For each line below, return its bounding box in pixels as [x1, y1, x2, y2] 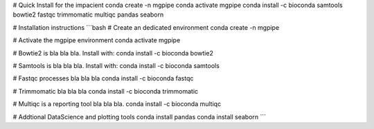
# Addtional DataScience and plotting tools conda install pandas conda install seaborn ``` [12, 112, 267, 121]
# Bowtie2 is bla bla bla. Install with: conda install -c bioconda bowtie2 [12, 49, 214, 57]
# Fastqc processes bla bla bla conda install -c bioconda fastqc [12, 74, 194, 83]
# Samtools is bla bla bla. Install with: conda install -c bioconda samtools [12, 61, 220, 69]
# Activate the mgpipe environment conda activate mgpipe [12, 36, 181, 44]
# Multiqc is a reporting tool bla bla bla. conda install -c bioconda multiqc [12, 100, 222, 108]
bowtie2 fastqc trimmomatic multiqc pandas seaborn [12, 10, 164, 19]
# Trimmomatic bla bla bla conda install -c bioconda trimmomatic [12, 87, 199, 95]
